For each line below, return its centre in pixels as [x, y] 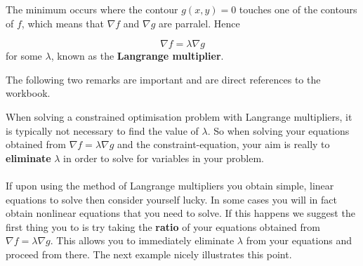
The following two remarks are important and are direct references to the [163, 79]
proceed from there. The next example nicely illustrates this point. [149, 254]
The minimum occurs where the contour [92, 9]
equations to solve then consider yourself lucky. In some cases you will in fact [171, 199]
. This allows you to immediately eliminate [142, 240]
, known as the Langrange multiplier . [137, 56]
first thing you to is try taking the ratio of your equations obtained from [163, 226]
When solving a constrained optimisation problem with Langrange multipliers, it [179, 116]
